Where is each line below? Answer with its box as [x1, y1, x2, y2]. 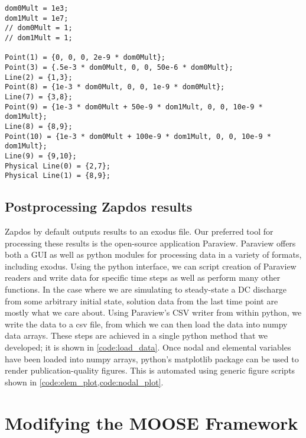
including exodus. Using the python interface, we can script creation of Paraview [5, 259, 297, 272]
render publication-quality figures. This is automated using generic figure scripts [5, 364, 295, 377]
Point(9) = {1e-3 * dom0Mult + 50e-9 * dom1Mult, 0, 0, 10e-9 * [5, 102, 263, 111]
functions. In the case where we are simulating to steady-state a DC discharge [5, 283, 287, 295]
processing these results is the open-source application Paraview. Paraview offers [5, 236, 296, 249]
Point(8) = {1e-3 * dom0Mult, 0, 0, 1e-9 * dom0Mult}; [5, 83, 225, 92]
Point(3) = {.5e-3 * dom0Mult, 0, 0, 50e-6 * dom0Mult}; [5, 63, 233, 72]
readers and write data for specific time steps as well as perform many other [5, 271, 281, 284]
